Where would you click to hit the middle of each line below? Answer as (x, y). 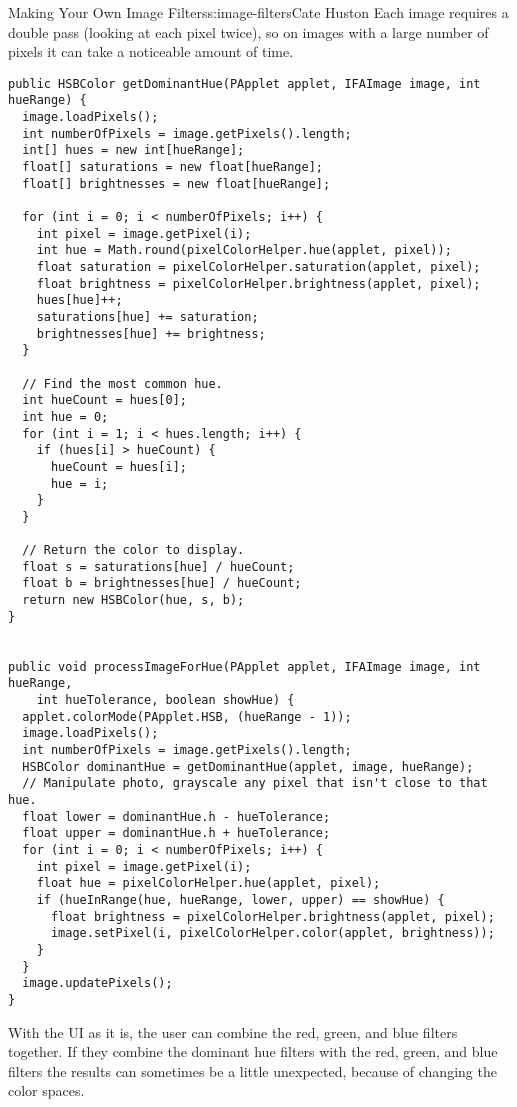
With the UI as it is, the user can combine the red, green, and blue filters (233, 1031)
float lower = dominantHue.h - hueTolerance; (176, 816)
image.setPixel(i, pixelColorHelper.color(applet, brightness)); (272, 933)
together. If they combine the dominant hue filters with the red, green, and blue (253, 1051)
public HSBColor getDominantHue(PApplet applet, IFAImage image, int (244, 83)
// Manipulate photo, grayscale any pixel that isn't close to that (255, 783)
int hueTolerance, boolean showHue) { (165, 700)
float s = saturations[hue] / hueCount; (158, 566)
